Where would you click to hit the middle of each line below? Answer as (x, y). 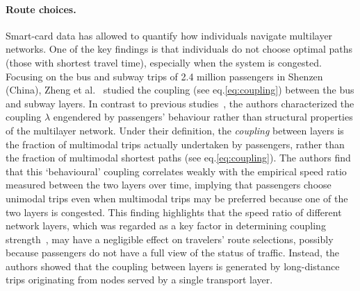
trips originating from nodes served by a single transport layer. (139, 280)
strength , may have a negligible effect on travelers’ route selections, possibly (170, 239)
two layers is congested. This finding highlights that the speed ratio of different (174, 212)
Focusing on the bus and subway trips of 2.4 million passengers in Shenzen (164, 76)
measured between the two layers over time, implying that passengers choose (169, 185)
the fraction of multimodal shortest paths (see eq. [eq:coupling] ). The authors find (178, 158)
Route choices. (41, 9)
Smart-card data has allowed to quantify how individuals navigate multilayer (169, 35)
